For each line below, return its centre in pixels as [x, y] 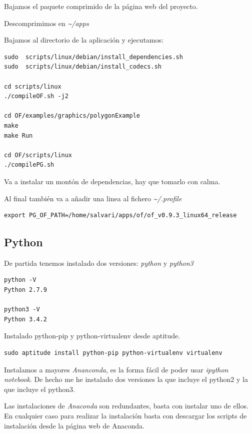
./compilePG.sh [29, 165]
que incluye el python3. [39, 389]
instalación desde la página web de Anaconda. [74, 425]
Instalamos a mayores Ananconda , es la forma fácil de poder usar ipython [116, 369]
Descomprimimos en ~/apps [46, 23]
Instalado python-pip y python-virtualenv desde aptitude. [92, 336]
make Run [18, 135]
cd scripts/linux [33, 86]
